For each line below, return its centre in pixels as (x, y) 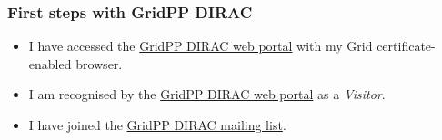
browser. (99, 63)
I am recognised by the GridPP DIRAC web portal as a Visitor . (207, 94)
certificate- (406, 46)
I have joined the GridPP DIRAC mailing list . (157, 125)
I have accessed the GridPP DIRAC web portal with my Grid (201, 46)
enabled (50, 63)
